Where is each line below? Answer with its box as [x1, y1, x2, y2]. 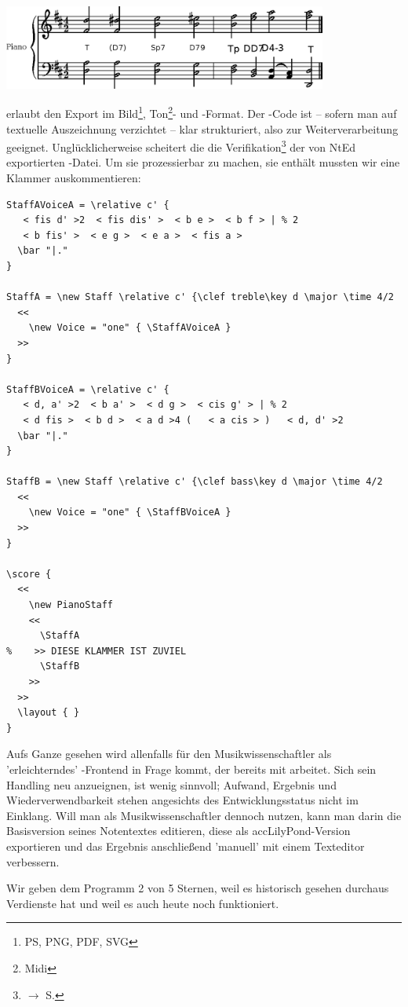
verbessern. [6, 853, 60, 870]
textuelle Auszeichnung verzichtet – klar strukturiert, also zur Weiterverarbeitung [6, 120, 399, 137]
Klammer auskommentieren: [6, 170, 141, 185]
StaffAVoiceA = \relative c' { [6, 199, 169, 211]
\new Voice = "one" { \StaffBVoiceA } [28, 507, 231, 518]
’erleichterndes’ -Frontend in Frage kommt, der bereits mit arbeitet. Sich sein [6, 760, 377, 777]
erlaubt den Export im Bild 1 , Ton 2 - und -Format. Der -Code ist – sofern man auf [6, 103, 397, 121]
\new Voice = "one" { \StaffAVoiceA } [28, 322, 231, 334]
